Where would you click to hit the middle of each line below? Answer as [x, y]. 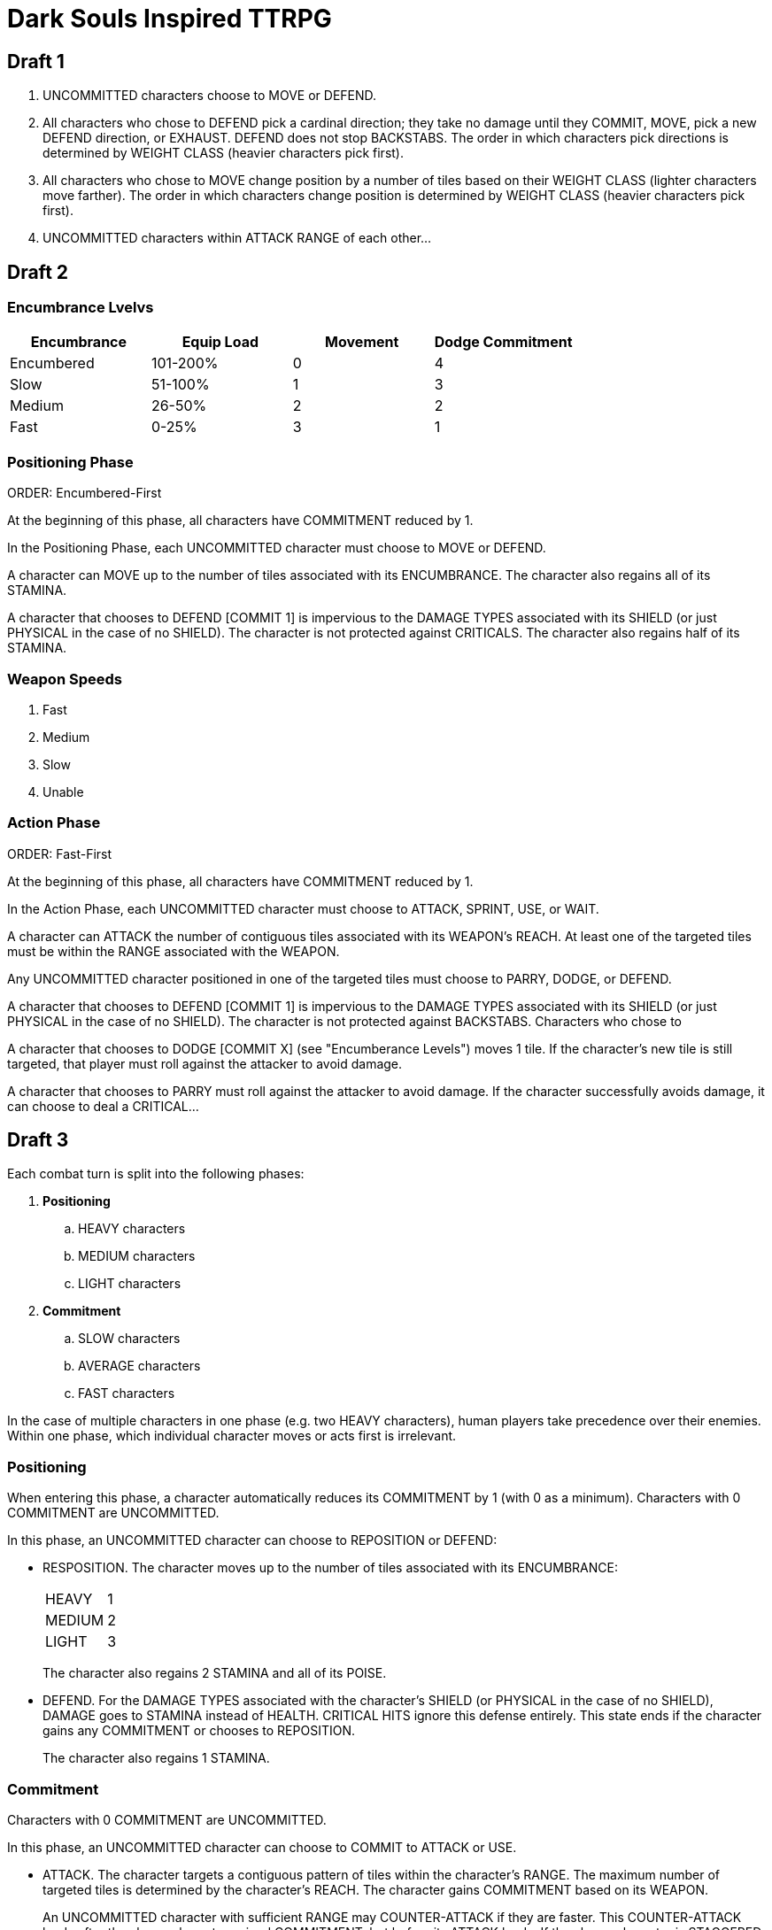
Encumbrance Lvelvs [81, 308]
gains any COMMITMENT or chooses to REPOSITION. [199, 1731]
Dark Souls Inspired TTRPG [170, 19]
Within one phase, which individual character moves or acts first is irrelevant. [232, 1436]
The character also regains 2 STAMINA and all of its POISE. [215, 1673]
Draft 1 [36, 61]
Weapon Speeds [65, 679]
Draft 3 [38, 1140]
